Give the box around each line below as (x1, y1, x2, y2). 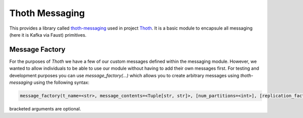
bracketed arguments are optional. (9, 105, 81, 111)
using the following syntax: (33, 79, 89, 85)
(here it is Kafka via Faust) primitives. (9, 32, 87, 38)
